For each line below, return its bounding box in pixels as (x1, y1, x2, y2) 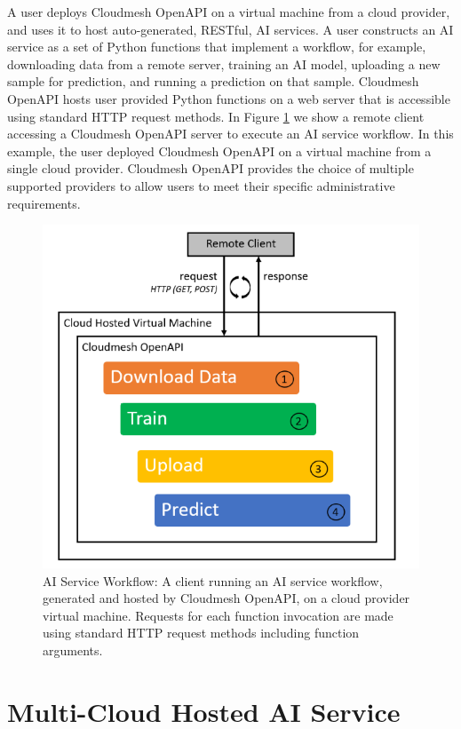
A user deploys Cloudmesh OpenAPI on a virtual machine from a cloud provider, (7, 3, 450, 20)
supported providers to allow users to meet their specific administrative (7, 176, 395, 194)
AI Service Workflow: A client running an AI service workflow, (43, 571, 383, 590)
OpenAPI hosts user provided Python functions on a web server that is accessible (7, 89, 450, 107)
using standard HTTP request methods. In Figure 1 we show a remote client (7, 107, 425, 125)
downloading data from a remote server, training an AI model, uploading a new (7, 54, 441, 73)
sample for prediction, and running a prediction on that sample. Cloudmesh (7, 72, 419, 91)
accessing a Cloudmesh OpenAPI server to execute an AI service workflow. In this (7, 124, 454, 143)
